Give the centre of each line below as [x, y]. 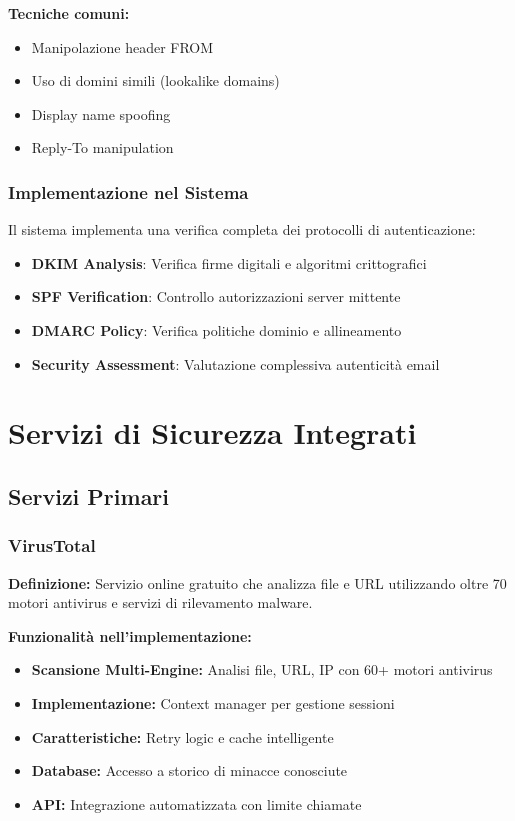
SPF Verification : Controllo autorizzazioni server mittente [216, 296]
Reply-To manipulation [102, 147]
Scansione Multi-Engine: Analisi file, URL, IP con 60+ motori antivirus [262, 669]
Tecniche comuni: [69, 13]
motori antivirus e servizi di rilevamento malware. [160, 602]
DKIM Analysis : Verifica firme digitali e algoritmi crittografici [229, 262]
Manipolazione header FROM [122, 46]
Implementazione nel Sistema [128, 191]
